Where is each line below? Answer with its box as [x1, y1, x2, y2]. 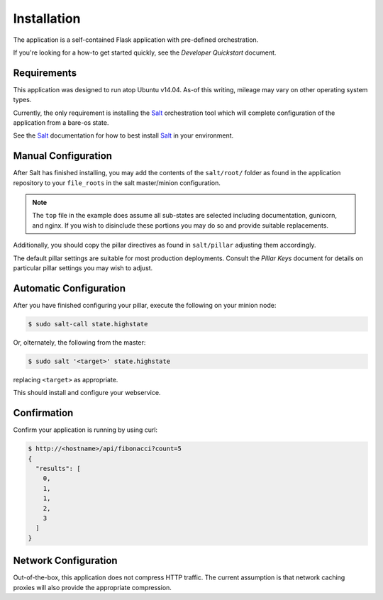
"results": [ [35, 465, 81, 472]
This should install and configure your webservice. [13, 389, 161, 397]
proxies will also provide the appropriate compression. [13, 583, 172, 591]
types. [13, 96, 32, 104]
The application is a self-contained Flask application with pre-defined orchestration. [13, 35, 259, 44]
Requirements [13, 67, 77, 79]
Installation [13, 11, 81, 26]
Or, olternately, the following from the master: [13, 338, 146, 347]
